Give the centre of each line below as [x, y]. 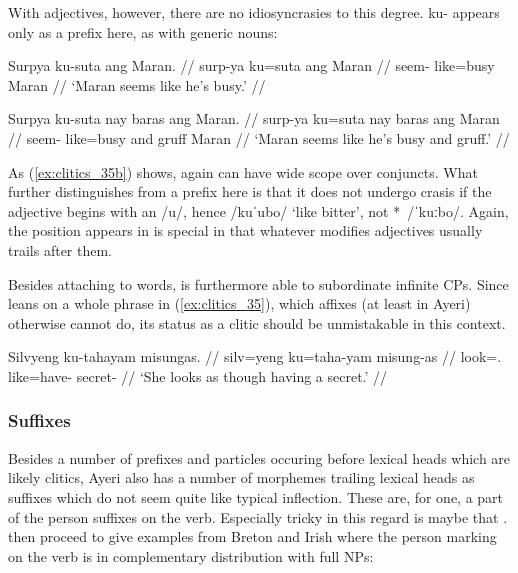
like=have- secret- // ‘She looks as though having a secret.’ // [198, 375]
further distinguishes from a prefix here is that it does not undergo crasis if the [250, 191]
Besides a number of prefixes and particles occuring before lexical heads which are [259, 457]
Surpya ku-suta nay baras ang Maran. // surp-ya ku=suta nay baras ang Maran [254, 118]
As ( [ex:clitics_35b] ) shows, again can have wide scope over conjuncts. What [243, 171]
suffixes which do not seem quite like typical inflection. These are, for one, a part [256, 496]
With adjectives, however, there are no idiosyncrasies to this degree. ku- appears [254, 12]
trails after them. [60, 249]
